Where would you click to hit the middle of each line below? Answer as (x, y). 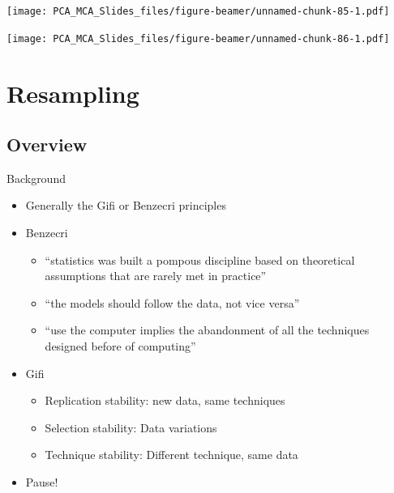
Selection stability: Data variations (131, 427)
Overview (47, 144)
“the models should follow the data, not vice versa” (172, 302)
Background (36, 178)
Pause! (42, 482)
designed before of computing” (120, 346)
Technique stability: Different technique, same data (171, 455)
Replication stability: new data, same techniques (165, 400)
